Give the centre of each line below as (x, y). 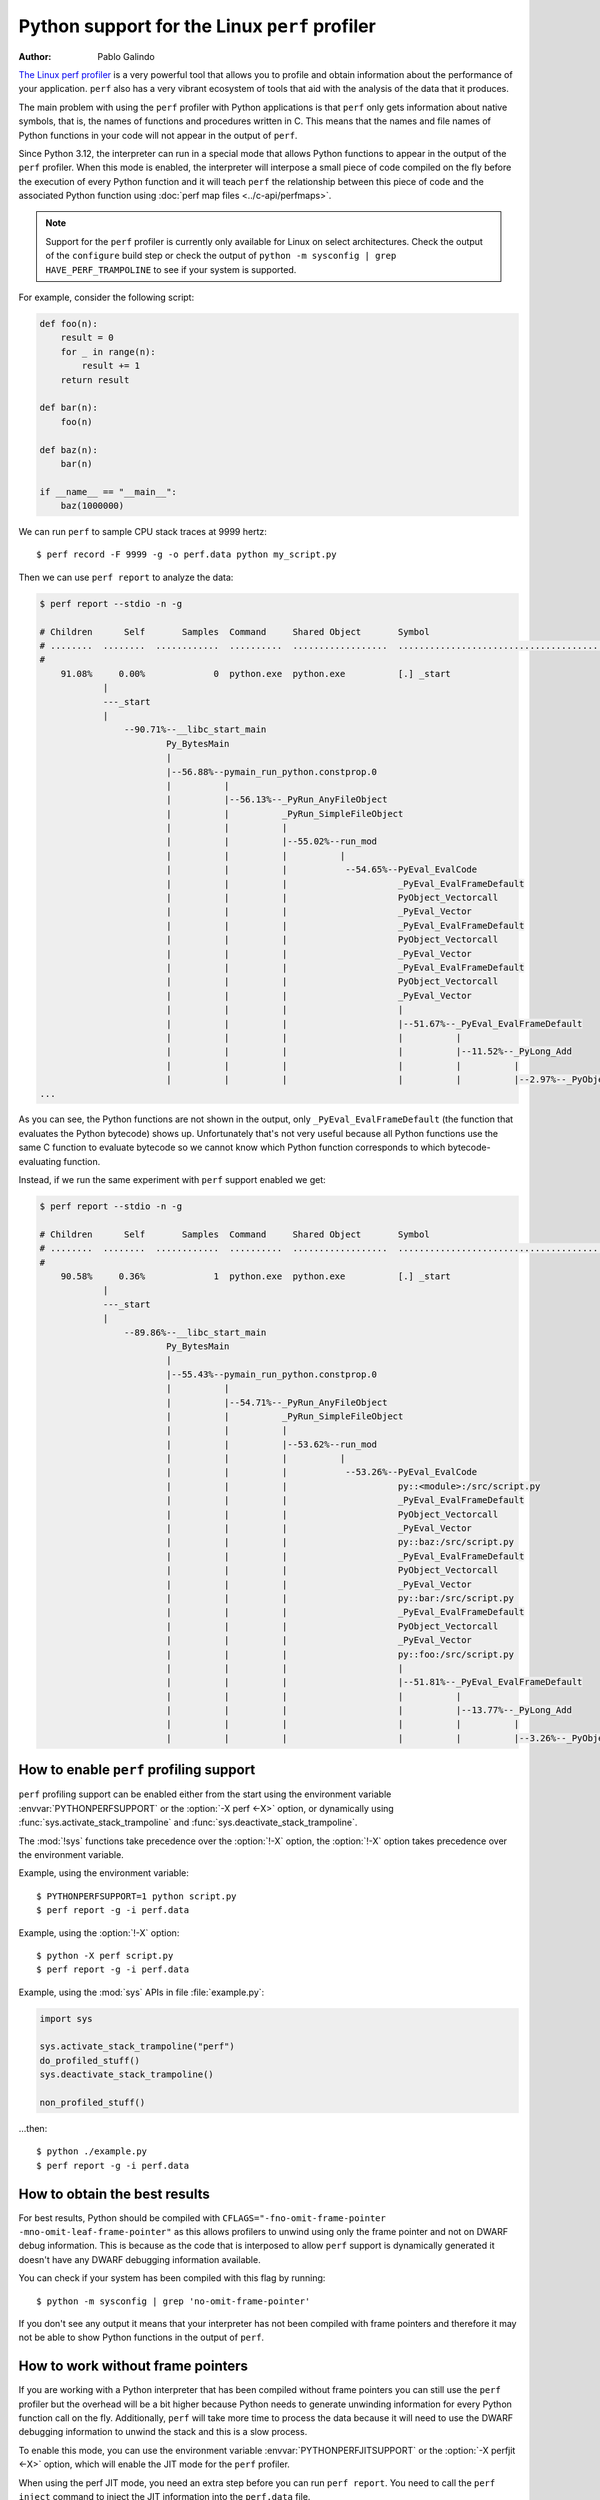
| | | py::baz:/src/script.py (340, 1542)
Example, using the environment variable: (103, 1873)
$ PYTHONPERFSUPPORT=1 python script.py (136, 1896)
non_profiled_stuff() (92, 2102)
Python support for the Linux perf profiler (197, 26)
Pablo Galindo (126, 56)
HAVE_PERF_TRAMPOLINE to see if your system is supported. (171, 269)
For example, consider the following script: (106, 297)
